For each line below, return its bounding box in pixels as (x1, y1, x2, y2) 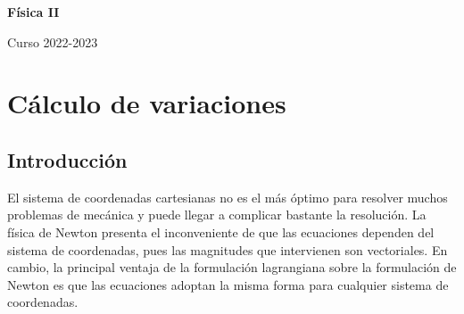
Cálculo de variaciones (7, 85, 286, 121)
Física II (7, 3, 60, 21)
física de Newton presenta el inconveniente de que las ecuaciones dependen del (7, 222, 435, 241)
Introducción (7, 145, 128, 173)
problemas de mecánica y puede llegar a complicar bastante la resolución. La (7, 205, 427, 224)
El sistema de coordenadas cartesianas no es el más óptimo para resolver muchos (7, 187, 448, 206)
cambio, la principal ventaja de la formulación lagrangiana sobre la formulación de (7, 258, 457, 277)
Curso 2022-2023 (7, 32, 98, 51)
